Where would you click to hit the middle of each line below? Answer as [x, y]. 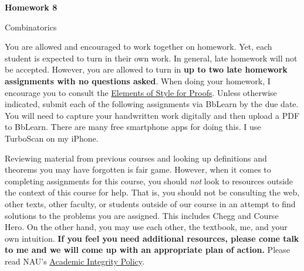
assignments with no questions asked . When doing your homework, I [138, 80]
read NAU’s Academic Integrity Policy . [75, 261]
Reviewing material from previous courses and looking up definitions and [136, 158]
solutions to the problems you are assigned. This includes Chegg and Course [142, 215]
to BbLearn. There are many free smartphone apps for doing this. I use [133, 127]
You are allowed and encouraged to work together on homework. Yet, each [139, 47]
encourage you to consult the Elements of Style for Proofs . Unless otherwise [141, 92]
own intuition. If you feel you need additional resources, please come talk [152, 238]
